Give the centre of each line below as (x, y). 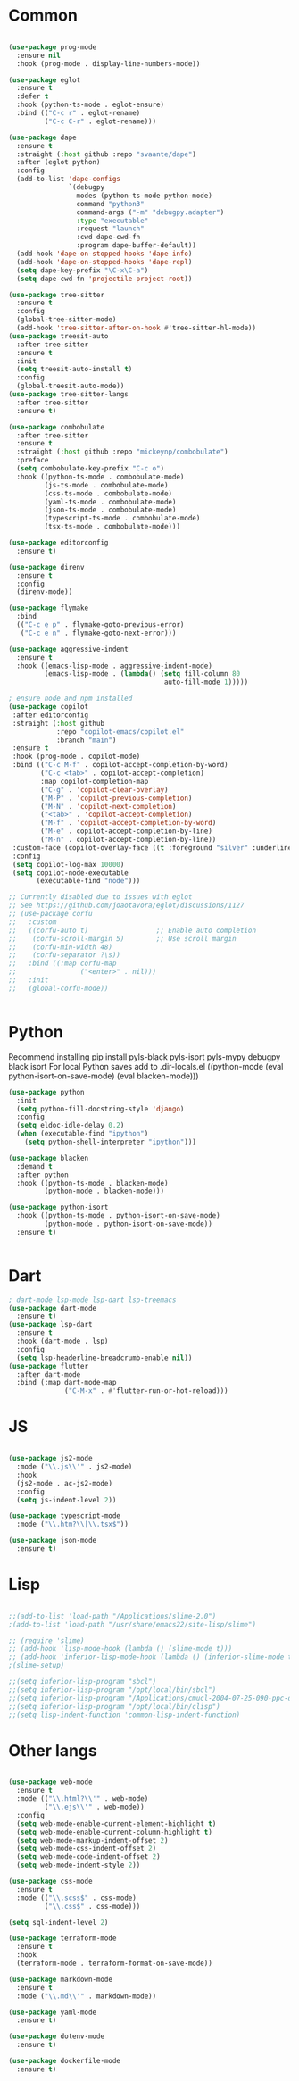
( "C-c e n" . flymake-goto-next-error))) (98, 633)
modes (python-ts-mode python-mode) (145, 196)
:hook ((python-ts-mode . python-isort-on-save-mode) (118, 1216)
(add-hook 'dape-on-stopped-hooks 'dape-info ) (104, 254)
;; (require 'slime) (47, 1640)
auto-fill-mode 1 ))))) (206, 683)
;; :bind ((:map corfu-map (62, 964)
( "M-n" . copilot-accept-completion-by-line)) (129, 840)
